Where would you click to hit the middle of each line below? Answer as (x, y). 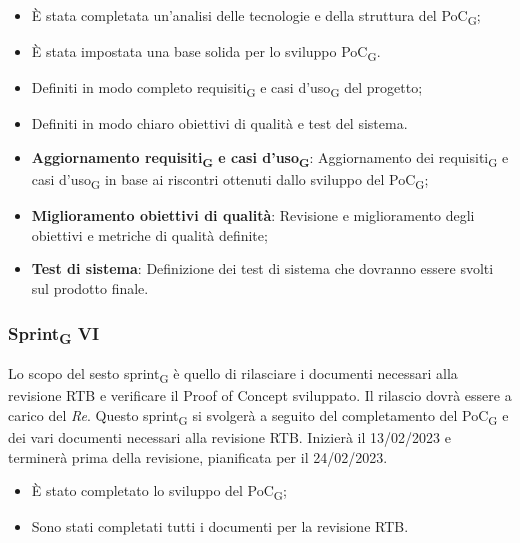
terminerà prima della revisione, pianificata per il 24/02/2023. (198, 456)
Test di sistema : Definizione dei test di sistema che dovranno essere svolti (262, 268)
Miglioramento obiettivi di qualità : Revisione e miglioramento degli (253, 215)
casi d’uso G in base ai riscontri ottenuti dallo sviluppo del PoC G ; (230, 180)
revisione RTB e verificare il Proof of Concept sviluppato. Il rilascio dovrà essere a (260, 395)
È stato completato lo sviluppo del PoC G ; (159, 492)
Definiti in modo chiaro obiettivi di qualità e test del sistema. (219, 123)
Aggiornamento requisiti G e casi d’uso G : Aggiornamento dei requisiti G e (270, 158)
